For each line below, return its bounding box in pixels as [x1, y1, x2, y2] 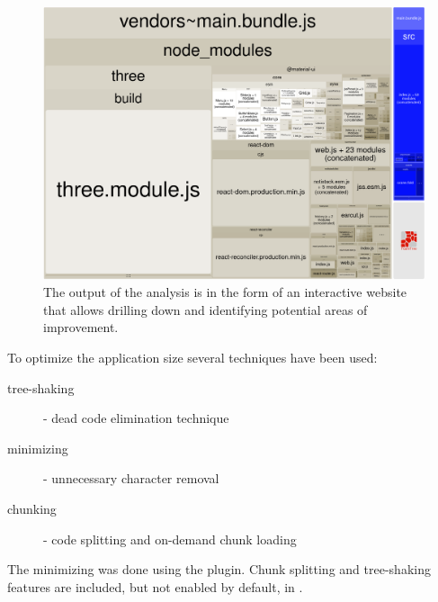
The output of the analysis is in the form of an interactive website [43, 283, 407, 301]
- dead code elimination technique [43, 409, 229, 427]
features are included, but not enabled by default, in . [7, 577, 303, 596]
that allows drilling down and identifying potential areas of [43, 300, 368, 319]
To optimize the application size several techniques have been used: [7, 348, 378, 367]
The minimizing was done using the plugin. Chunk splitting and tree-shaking [7, 560, 431, 579]
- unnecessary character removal [43, 469, 219, 488]
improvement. [43, 318, 119, 337]
